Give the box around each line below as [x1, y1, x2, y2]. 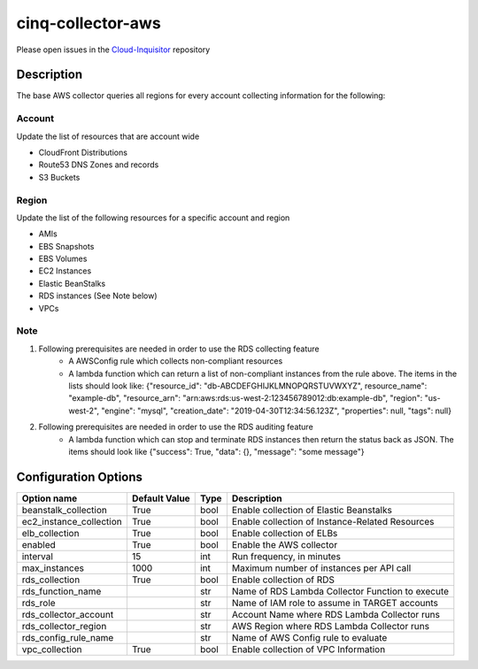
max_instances [21, 562, 84, 574]
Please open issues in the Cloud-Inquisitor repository [16, 44, 211, 55]
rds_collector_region [21, 619, 107, 632]
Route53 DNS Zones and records [38, 159, 159, 170]
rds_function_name [21, 585, 102, 597]
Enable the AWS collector [231, 538, 338, 550]
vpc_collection [21, 642, 83, 655]
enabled [21, 538, 57, 550]
